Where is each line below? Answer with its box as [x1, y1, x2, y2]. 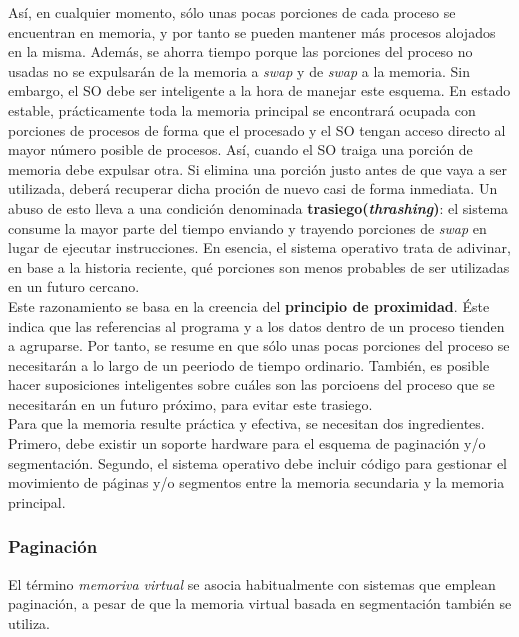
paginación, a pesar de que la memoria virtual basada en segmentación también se [8, 593, 512, 614]
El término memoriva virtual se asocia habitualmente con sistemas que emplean [8, 573, 496, 594]
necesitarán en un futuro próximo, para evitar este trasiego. [8, 393, 373, 414]
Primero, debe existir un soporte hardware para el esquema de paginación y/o [8, 433, 486, 454]
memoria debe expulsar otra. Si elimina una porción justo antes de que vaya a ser [8, 158, 508, 179]
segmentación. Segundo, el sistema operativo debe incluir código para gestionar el [8, 452, 508, 473]
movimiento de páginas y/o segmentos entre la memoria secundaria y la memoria [8, 472, 505, 493]
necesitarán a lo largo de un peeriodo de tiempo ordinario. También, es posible [8, 354, 490, 375]
